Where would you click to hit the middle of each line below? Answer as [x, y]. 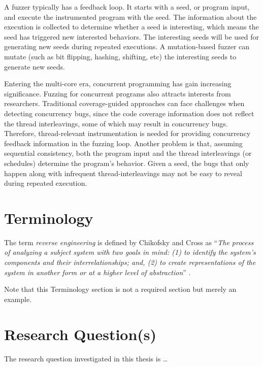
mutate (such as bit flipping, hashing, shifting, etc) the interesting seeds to [120, 56]
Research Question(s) [80, 334]
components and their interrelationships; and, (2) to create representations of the [130, 262]
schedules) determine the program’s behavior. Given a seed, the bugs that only [127, 163]
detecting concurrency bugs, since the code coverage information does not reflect [129, 113]
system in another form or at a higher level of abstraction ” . [97, 272]
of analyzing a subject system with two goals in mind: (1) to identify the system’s [130, 252]
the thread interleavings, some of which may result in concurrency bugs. [116, 123]
